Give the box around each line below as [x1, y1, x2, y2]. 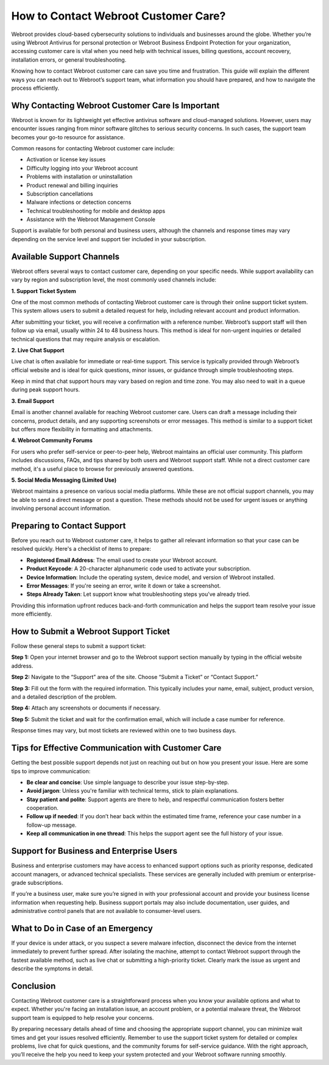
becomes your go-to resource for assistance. [11, 133, 125, 140]
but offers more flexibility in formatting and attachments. [11, 426, 153, 433]
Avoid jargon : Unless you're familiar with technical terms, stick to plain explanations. [26, 787, 239, 794]
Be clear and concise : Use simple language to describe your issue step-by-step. [26, 779, 230, 786]
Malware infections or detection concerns [26, 198, 132, 206]
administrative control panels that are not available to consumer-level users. [11, 907, 202, 915]
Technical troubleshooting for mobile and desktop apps [26, 207, 166, 214]
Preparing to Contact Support [11, 520, 126, 531]
